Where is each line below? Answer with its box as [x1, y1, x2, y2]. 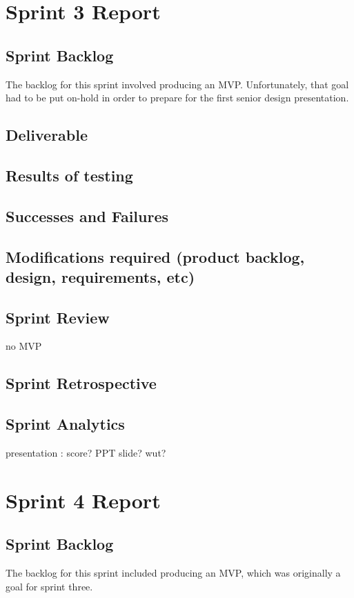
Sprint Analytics [6, 413, 125, 435]
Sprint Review [6, 306, 110, 328]
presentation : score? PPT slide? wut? [6, 446, 166, 460]
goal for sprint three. [6, 579, 93, 593]
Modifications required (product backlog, [6, 246, 305, 267]
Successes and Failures [6, 205, 168, 226]
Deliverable [6, 124, 88, 146]
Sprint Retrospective [6, 372, 157, 394]
